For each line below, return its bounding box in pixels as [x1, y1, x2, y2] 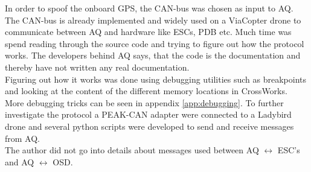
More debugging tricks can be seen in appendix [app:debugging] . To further [5, 96, 284, 109]
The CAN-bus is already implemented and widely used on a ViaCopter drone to [5, 13, 301, 26]
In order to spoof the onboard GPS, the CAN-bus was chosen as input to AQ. [5, 2, 293, 14]
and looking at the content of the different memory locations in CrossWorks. [5, 84, 287, 97]
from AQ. [5, 132, 40, 144]
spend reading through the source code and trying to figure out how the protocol [5, 37, 304, 49]
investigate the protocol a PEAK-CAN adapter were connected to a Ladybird [5, 108, 292, 121]
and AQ [5, 155, 34, 168]
